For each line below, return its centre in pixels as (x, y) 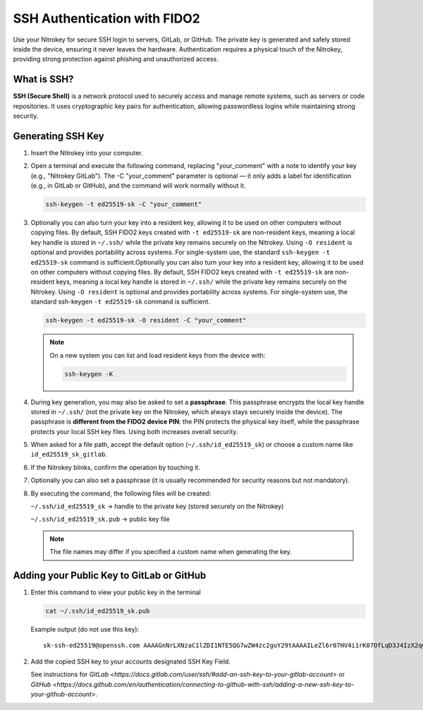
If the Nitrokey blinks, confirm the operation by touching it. (115, 467)
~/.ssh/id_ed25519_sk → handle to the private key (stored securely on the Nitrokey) (157, 506)
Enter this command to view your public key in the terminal (116, 592)
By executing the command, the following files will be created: (121, 493)
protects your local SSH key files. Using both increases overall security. (134, 431)
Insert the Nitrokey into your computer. (87, 152)
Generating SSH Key (59, 136)
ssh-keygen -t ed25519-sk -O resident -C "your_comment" (146, 320)
